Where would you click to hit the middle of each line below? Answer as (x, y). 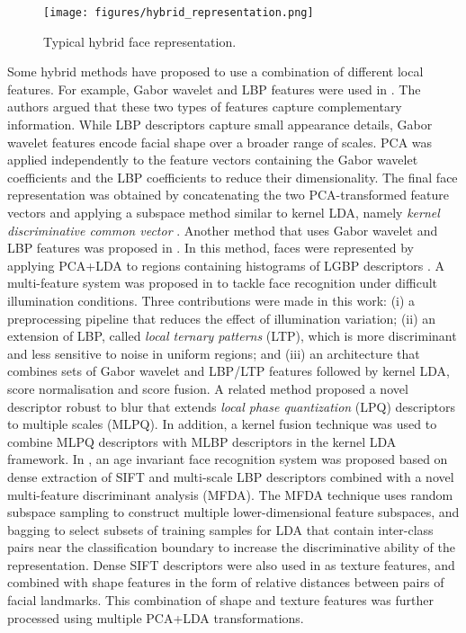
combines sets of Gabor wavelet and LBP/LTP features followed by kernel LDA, (229, 371)
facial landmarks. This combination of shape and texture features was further (220, 600)
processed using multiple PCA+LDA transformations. (156, 617)
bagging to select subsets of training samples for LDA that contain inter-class (220, 529)
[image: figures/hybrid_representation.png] (179, 13)
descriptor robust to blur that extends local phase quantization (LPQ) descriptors (231, 406)
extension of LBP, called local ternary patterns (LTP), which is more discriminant (232, 336)
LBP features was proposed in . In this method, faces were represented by (211, 248)
